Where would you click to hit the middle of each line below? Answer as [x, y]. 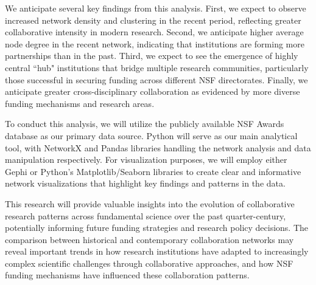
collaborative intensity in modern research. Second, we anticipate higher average [154, 32]
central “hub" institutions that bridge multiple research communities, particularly [157, 67]
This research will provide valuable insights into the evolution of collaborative [150, 203]
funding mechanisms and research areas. [80, 103]
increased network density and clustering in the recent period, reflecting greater [153, 20]
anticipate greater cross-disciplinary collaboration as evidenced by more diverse [153, 91]
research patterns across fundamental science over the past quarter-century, [146, 215]
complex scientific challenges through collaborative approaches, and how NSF [149, 263]
